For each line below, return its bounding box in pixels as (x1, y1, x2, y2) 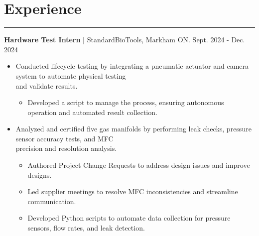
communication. (27, 196, 76, 206)
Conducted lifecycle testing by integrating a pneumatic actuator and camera (15, 61, 249, 71)
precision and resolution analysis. (15, 143, 117, 153)
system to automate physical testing (15, 70, 126, 81)
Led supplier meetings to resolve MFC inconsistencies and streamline (27, 186, 238, 197)
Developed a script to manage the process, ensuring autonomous (27, 97, 224, 108)
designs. (27, 169, 52, 180)
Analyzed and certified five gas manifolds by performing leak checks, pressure (15, 123, 252, 134)
